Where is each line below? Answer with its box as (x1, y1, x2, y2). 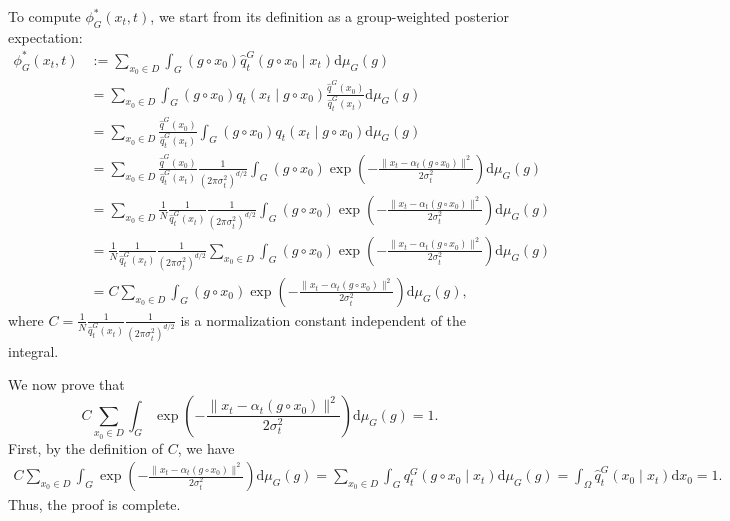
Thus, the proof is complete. (8, 494, 181, 515)
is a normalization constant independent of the (180, 309, 467, 330)
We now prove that (8, 374, 125, 395)
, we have (177, 437, 235, 458)
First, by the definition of (8, 437, 164, 458)
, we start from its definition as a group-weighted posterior (150, 6, 510, 26)
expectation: (8, 26, 83, 47)
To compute (8, 6, 81, 26)
